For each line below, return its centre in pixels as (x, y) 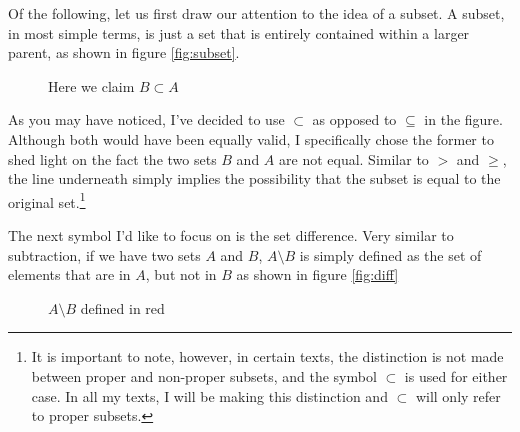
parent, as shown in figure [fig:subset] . (124, 52)
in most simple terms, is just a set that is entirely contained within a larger (239, 32)
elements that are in (69, 274)
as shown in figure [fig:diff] (317, 274)
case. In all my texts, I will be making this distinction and (209, 395)
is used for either (456, 375)
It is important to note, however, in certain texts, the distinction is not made (267, 356)
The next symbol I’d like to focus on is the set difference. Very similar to (231, 235)
